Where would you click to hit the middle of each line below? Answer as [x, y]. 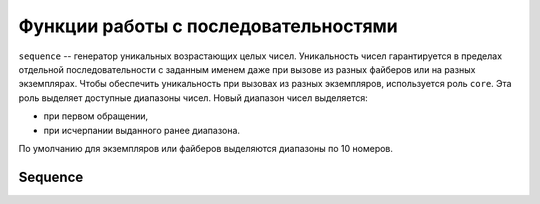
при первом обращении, [96, 116]
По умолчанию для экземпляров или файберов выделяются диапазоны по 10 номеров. [206, 148]
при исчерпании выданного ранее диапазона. [141, 130]
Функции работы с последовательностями [208, 26]
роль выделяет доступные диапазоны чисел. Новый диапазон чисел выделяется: [193, 97]
